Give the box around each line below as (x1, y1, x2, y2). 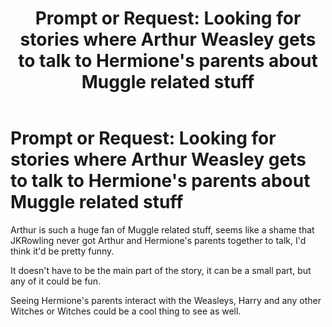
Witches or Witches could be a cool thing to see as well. (10, 305, 242, 317)
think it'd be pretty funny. (10, 245, 115, 257)
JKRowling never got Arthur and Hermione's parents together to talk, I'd (10, 234, 307, 246)
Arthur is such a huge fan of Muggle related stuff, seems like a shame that (10, 223, 315, 236)
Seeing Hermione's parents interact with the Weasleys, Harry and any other (10, 294, 322, 306)
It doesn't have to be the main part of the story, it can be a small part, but (10, 264, 312, 276)
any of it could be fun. (10, 275, 102, 287)
